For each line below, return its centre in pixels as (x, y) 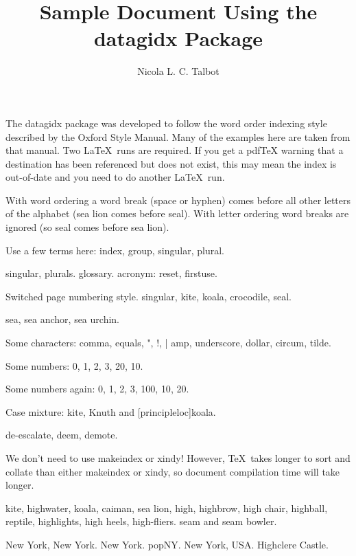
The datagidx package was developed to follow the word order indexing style (166, 123)
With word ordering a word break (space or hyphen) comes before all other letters (178, 200)
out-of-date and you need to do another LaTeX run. (115, 177)
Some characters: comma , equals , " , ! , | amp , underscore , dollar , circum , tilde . (168, 343)
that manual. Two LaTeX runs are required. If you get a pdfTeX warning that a (175, 150)
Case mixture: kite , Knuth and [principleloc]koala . (111, 411)
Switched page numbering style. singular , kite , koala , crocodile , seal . (149, 296)
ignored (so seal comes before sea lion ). (87, 227)
